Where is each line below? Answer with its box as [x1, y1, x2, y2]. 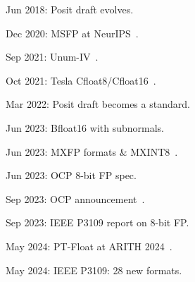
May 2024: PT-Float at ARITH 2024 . [6, 238, 172, 253]
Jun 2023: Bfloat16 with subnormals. [6, 120, 164, 135]
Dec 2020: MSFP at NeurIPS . [6, 25, 139, 40]
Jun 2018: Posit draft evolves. [6, 2, 134, 16]
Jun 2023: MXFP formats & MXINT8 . [6, 144, 178, 159]
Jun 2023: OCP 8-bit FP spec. [6, 168, 137, 183]
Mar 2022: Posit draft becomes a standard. [6, 97, 190, 111]
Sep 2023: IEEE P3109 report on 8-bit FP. [6, 215, 189, 230]
